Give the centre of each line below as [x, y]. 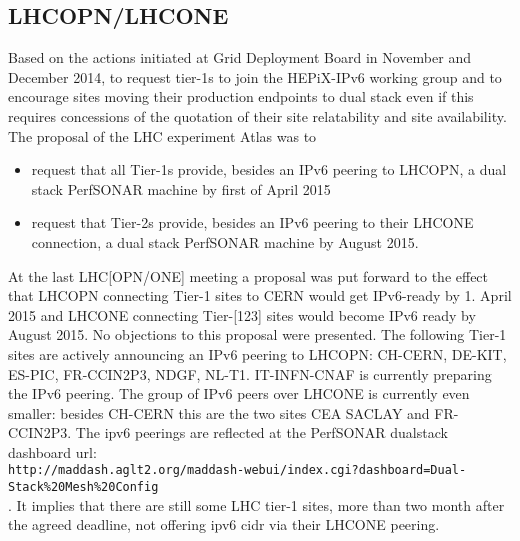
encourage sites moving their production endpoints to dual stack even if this [241, 96]
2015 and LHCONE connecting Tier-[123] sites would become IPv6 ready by [242, 314]
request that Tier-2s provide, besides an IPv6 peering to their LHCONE [252, 222]
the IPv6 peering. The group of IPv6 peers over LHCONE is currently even [239, 393]
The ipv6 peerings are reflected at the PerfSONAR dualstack [261, 432]
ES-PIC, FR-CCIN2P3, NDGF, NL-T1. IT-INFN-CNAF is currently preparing [250, 373]
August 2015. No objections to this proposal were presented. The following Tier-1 [257, 334]
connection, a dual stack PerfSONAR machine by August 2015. [225, 241]
